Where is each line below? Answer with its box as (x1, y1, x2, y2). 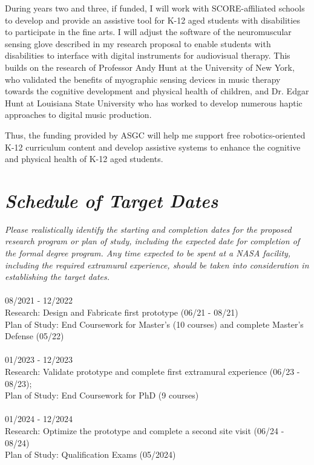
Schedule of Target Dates (5, 187, 218, 213)
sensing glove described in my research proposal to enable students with (5, 37, 271, 50)
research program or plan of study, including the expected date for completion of (5, 235, 300, 247)
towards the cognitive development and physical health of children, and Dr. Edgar (5, 85, 309, 97)
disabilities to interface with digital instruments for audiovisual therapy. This (5, 49, 290, 62)
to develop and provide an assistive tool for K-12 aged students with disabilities (5, 13, 300, 26)
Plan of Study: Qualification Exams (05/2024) (5, 448, 176, 461)
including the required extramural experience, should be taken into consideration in (5, 258, 309, 271)
